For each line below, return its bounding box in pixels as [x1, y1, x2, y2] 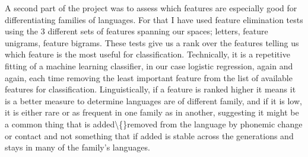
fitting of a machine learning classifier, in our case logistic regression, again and [5, 59, 293, 72]
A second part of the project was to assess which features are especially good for [5, 2, 297, 14]
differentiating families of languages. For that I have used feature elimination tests [5, 13, 303, 25]
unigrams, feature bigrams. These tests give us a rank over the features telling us [5, 36, 299, 49]
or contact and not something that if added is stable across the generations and [5, 129, 294, 142]
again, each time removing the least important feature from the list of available [5, 71, 293, 84]
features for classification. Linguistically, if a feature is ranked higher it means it [5, 83, 296, 95]
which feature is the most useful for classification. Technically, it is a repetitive [5, 48, 290, 60]
